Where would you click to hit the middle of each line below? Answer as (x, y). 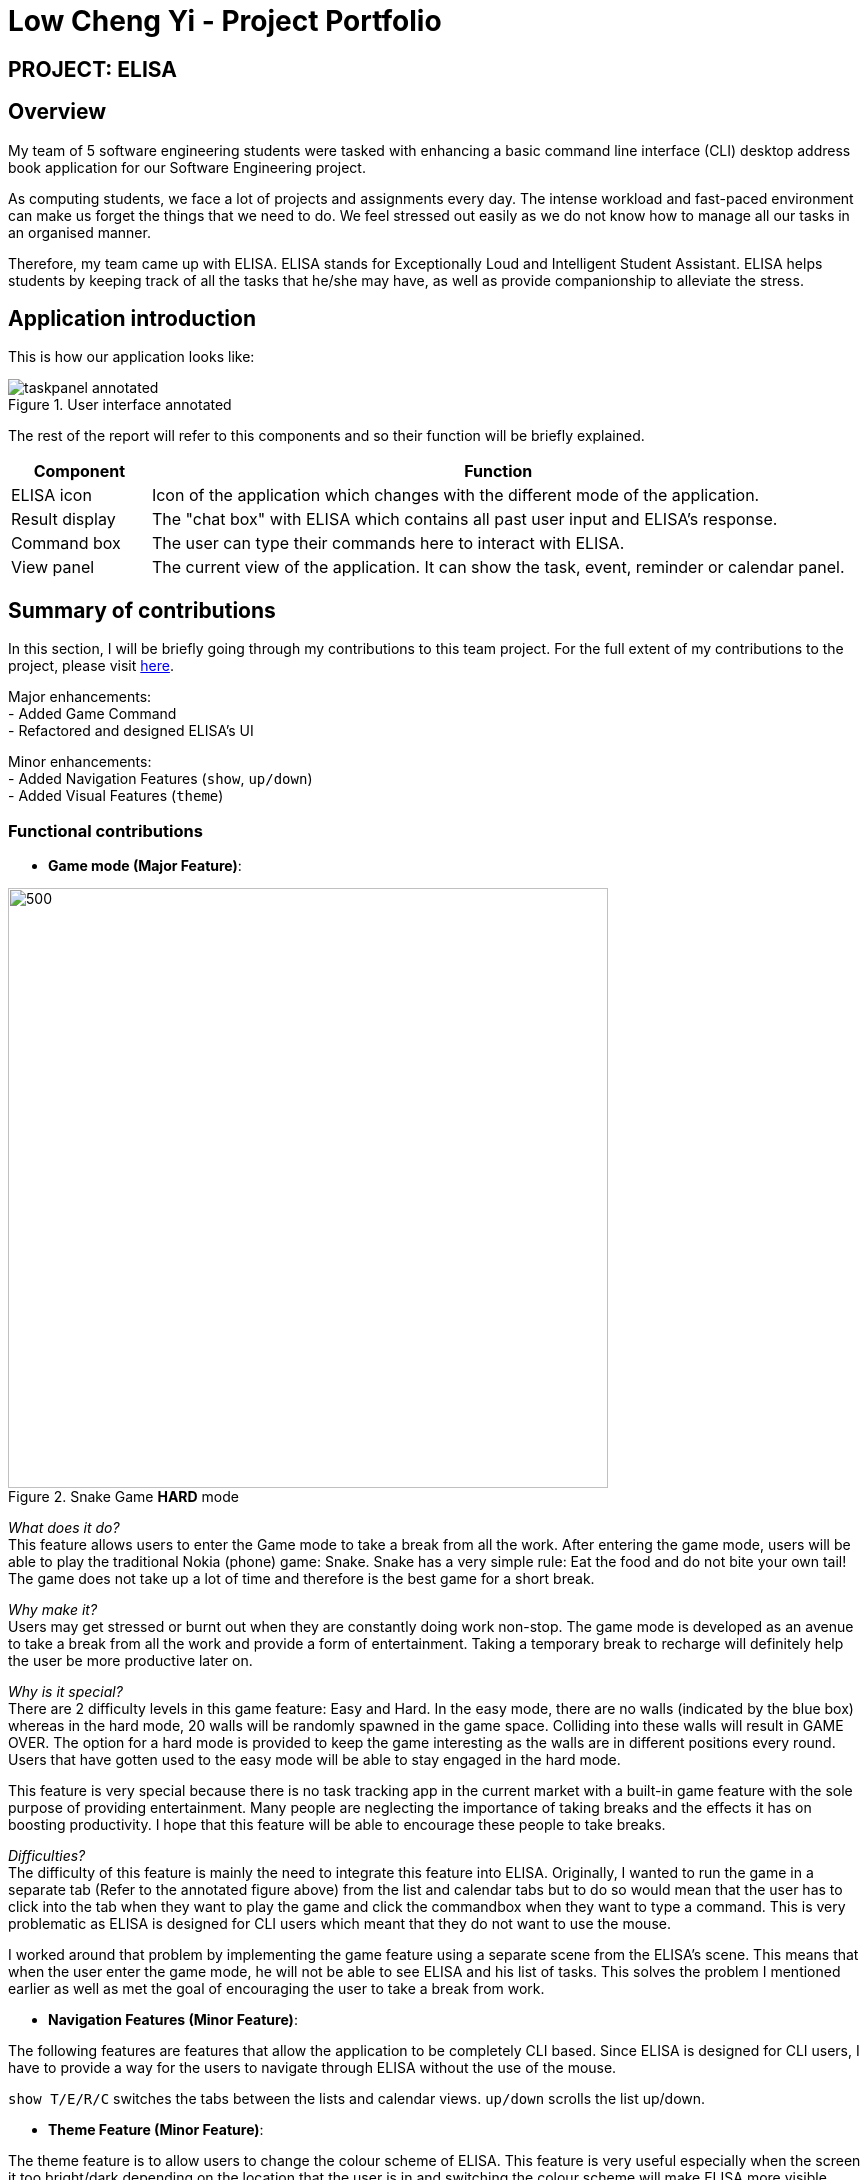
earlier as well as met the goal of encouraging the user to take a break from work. (276, 1989)
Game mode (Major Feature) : (145, 866)
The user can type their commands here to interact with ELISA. (388, 543)
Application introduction (132, 319)
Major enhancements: (80, 697)
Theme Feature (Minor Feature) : (156, 2130)
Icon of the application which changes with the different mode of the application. (455, 495)
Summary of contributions (142, 610)
